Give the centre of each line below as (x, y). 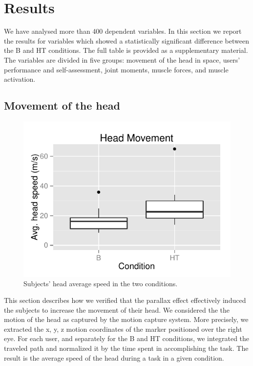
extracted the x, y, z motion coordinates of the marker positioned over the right (123, 329)
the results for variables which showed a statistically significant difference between (126, 40)
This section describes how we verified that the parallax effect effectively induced (125, 300)
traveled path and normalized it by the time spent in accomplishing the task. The (126, 348)
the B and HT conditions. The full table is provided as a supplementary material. (126, 50)
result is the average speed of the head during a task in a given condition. (114, 357)
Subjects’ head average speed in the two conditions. (101, 284)
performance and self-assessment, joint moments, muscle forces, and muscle (116, 69)
